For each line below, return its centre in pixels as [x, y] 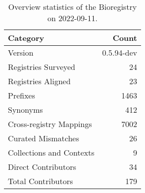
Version [21, 52]
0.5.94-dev [120, 52]
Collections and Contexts [51, 152]
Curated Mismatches [44, 138]
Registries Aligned [39, 81]
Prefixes [22, 95]
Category [26, 38]
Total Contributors [40, 181]
